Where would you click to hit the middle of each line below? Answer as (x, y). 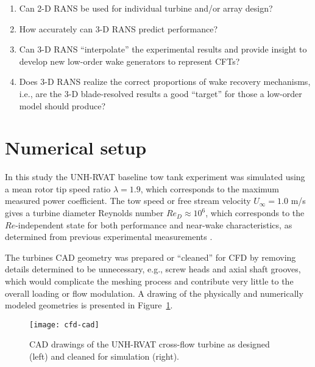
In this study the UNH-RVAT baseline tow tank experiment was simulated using (155, 177)
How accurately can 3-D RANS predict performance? (119, 28)
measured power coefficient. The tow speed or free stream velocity (128, 201)
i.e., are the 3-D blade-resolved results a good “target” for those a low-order (161, 93)
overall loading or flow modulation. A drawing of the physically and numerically (154, 293)
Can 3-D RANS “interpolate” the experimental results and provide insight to (163, 49)
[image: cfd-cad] (64, 325)
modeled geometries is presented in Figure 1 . (89, 305)
